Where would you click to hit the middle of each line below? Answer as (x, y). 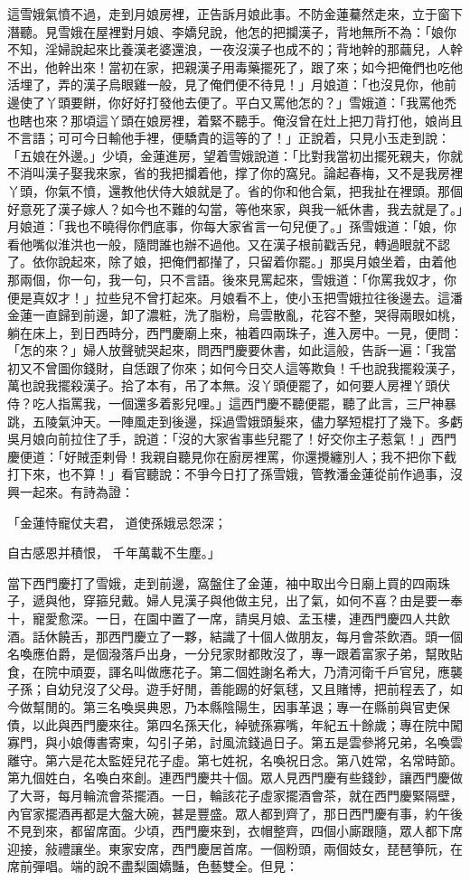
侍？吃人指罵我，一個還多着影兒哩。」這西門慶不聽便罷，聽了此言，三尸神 (226, 403)
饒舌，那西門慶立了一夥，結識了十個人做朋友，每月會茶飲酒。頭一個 (260, 636)
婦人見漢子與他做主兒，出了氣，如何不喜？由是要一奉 (304, 600)
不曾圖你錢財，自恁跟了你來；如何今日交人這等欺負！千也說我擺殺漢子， (247, 367)
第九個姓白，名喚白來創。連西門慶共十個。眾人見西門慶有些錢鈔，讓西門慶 (229, 778)
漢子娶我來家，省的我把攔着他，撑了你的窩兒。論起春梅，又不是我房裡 (254, 173)
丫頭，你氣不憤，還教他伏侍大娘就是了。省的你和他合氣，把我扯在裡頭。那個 (235, 190)
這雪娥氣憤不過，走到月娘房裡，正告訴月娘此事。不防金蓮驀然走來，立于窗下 (235, 14)
